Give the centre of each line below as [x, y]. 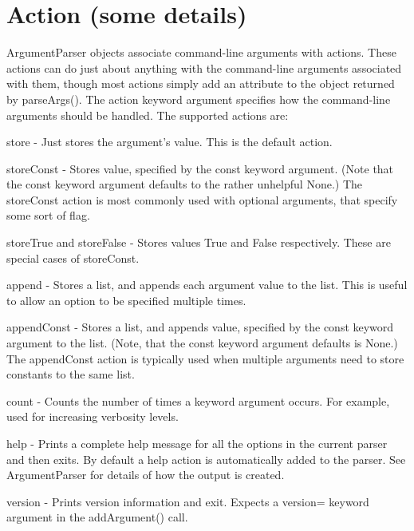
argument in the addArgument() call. [97, 517]
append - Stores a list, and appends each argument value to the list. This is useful [207, 285]
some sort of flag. [48, 215]
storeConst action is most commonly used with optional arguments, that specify [202, 199]
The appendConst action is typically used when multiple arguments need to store [205, 358]
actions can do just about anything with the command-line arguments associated [204, 67]
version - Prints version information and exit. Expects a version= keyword [188, 501]
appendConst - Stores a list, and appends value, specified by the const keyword [200, 327]
